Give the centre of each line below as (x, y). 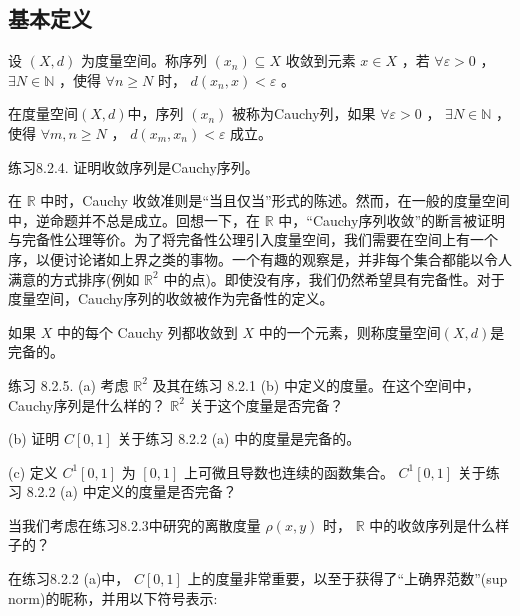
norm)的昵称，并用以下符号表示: (113, 597)
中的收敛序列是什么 (432, 524)
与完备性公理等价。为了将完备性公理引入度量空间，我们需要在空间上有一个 (253, 239)
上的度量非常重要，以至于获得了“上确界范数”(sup (347, 578)
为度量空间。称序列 (143, 60)
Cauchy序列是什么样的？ (87, 404)
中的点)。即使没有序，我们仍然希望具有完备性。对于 (334, 278)
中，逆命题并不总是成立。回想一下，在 (134, 219)
